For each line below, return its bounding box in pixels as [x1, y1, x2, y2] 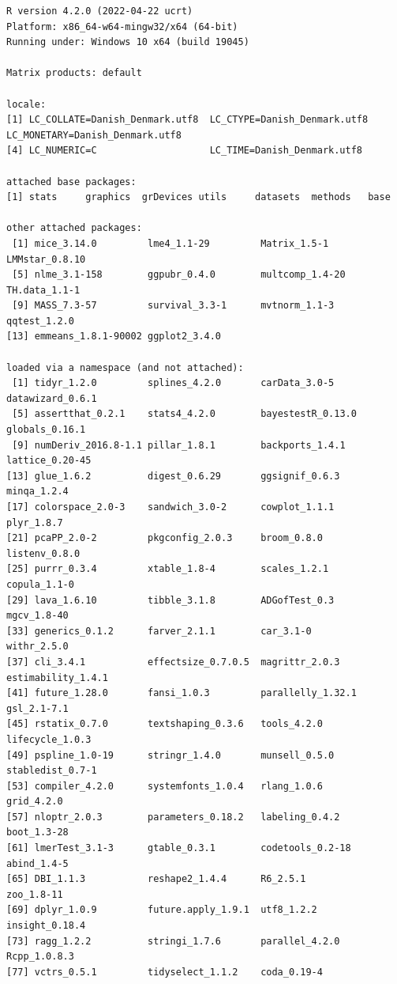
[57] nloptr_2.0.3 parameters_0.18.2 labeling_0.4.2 [6, 811, 340, 823]
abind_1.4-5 [6, 857, 69, 869]
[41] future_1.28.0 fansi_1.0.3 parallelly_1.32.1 [6, 687, 357, 699]
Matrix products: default [6, 67, 142, 79]
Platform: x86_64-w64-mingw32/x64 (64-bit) [6, 21, 238, 32]
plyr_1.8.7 [6, 517, 63, 528]
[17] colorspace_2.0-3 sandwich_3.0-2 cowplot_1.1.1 [6, 501, 335, 513]
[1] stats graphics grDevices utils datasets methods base [6, 191, 391, 203]
